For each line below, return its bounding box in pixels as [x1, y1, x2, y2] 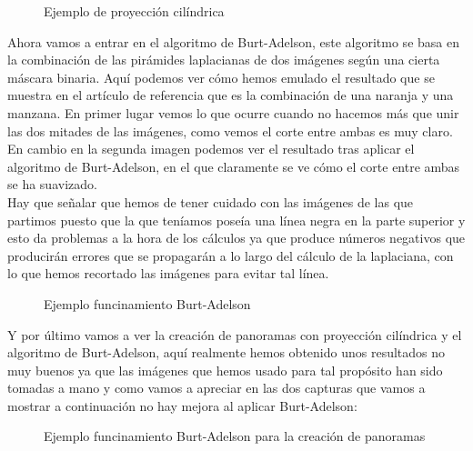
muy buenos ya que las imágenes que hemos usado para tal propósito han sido [7, 360, 443, 379]
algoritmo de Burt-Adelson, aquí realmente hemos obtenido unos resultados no [7, 343, 446, 362]
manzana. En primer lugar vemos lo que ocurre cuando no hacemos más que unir [7, 103, 459, 122]
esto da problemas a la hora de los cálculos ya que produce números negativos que [7, 228, 466, 247]
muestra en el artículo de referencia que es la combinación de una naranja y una [7, 85, 454, 105]
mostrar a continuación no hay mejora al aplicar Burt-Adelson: [7, 396, 357, 415]
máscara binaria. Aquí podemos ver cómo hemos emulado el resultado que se [7, 67, 435, 86]
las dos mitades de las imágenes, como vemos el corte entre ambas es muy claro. [7, 121, 453, 140]
